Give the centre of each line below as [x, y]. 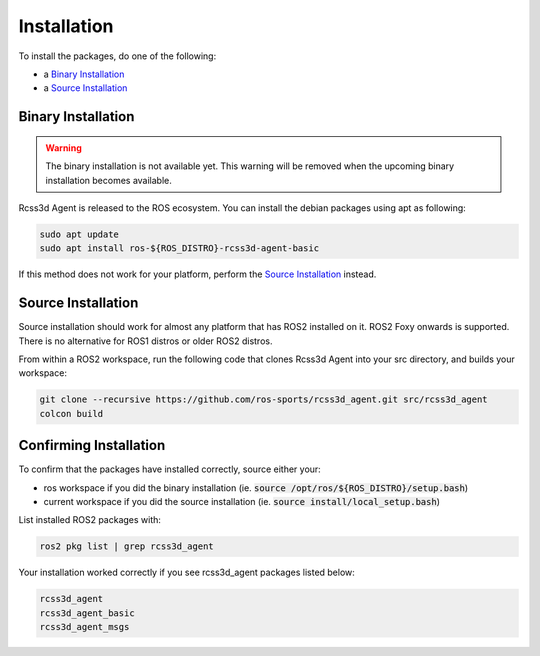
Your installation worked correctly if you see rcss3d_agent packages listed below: [186, 572]
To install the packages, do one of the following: [117, 56]
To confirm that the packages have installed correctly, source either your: [170, 469]
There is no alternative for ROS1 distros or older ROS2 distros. [145, 341]
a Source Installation [85, 88]
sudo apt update [79, 234]
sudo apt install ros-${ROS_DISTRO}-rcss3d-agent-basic [179, 248]
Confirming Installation [92, 445]
